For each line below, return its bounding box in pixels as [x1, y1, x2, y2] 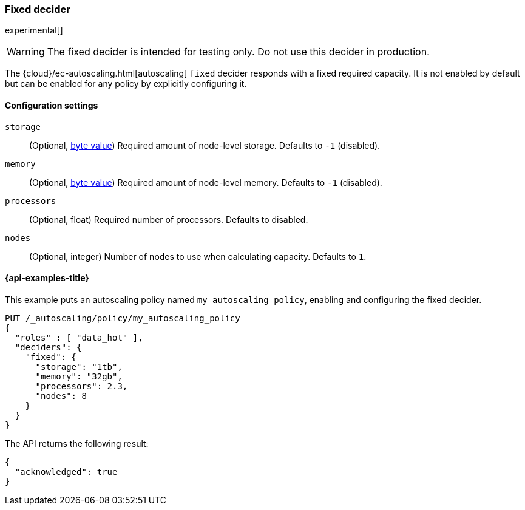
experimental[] [5, 25, 63, 36]
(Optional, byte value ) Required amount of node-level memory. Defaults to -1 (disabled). [29, 177, 382, 188]
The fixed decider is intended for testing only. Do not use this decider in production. [47, 46, 430, 58]
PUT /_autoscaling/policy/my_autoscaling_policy [5, 313, 240, 323]
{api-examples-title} [5, 273, 89, 284]
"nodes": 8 [35, 390, 87, 401]
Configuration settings [5, 100, 98, 110]
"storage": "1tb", [35, 361, 123, 372]
